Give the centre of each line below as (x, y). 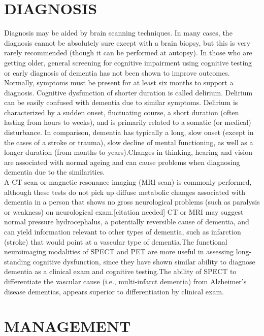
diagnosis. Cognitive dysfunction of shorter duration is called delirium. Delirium (128, 92)
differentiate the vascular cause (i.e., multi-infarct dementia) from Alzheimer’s (125, 281)
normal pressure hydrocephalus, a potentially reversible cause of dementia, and (127, 222)
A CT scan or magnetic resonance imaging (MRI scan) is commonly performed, (128, 182)
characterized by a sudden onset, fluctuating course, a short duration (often (122, 112)
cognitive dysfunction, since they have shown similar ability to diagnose (144, 261)
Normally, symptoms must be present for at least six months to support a (119, 82)
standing (18, 261)
